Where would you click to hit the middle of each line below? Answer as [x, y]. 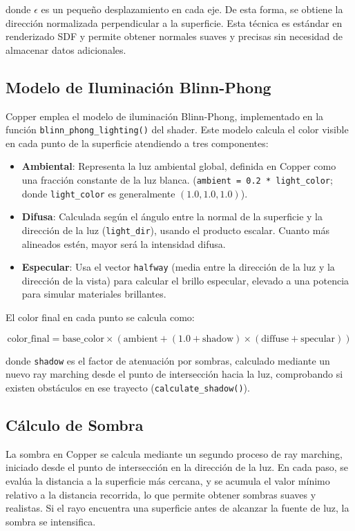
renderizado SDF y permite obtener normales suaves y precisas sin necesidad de [174, 36]
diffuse [275, 339]
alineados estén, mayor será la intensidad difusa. [124, 243]
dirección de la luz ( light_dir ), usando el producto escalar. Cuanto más [175, 230]
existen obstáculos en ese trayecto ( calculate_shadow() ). [128, 387]
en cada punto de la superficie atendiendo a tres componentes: [137, 143]
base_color [84, 339]
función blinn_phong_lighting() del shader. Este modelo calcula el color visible [177, 129]
